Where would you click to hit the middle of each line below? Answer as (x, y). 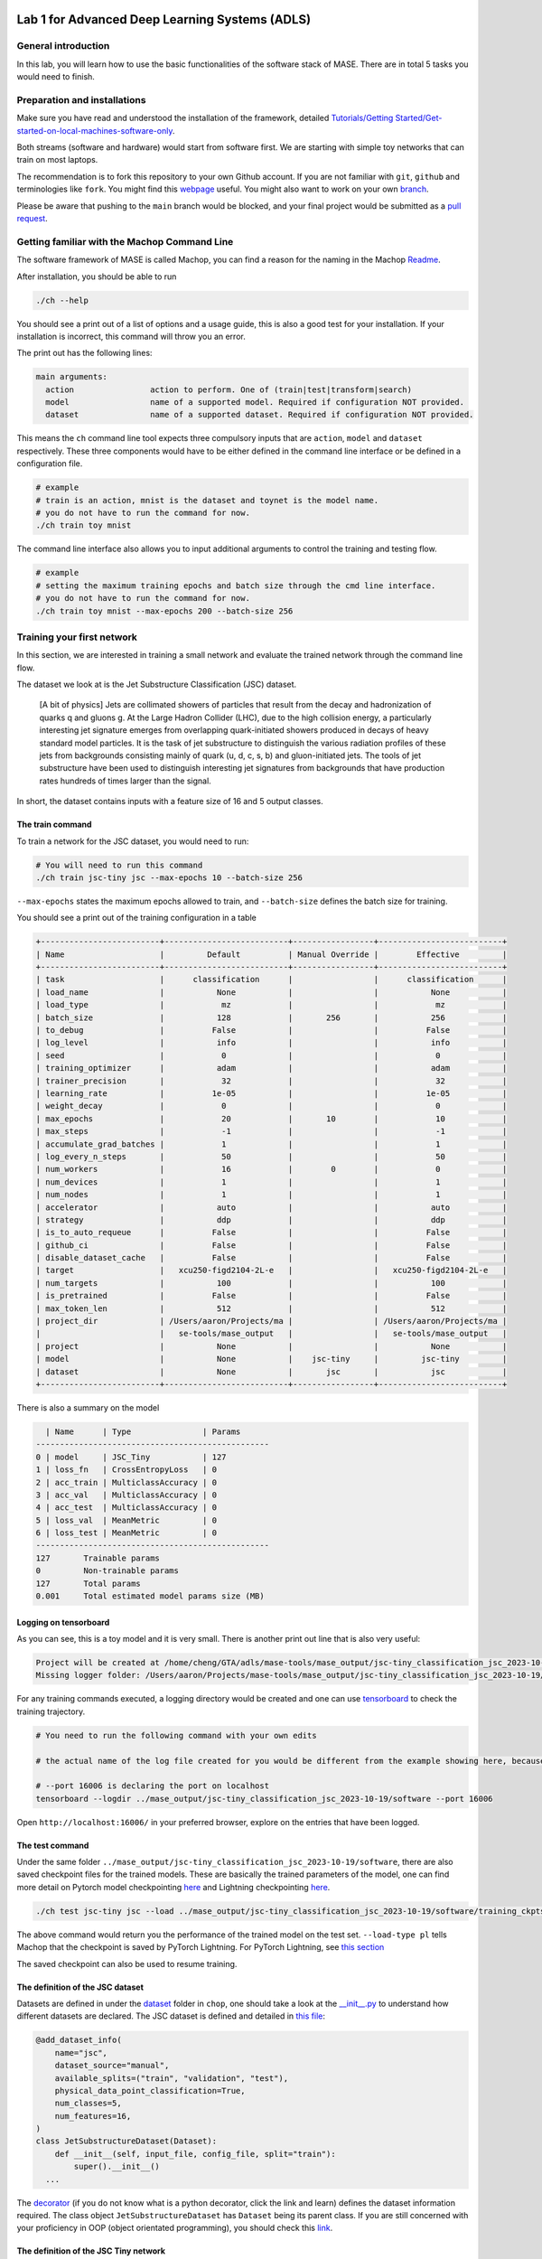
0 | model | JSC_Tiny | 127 (131, 1457)
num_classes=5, (88, 2104)
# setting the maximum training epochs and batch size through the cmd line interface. (236, 586)
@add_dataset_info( (79, 2040)
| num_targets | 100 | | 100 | (271, 1283)
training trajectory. (51, 1711)
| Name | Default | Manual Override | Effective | (271, 954)
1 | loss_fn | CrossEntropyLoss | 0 (126, 1470)
